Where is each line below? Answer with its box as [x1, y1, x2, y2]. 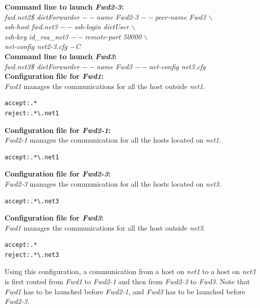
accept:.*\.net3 [5, 197, 59, 205]
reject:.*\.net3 [5, 251, 59, 258]
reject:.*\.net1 [5, 109, 59, 117]
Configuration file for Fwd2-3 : [5, 168, 111, 179]
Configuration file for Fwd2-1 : [5, 124, 111, 135]
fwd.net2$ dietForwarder [5, 11, 80, 22]
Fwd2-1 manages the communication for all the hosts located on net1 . [5, 135, 221, 145]
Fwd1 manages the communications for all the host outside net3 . [5, 222, 205, 233]
